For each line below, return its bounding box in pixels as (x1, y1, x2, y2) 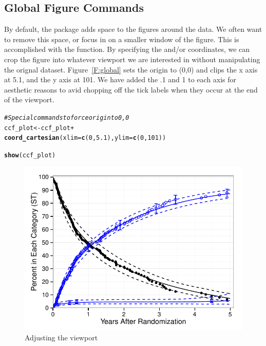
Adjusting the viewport (25, 332, 98, 343)
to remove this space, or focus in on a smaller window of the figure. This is (4, 33, 239, 44)
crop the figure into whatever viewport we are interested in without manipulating (4, 53, 260, 64)
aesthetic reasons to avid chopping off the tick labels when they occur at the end (4, 84, 258, 95)
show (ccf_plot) (4, 151, 56, 159)
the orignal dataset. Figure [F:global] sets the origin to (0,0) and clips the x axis (4, 64, 258, 75)
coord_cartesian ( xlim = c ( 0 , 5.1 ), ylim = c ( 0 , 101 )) (4, 134, 166, 142)
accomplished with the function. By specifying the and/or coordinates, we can (4, 44, 250, 54)
